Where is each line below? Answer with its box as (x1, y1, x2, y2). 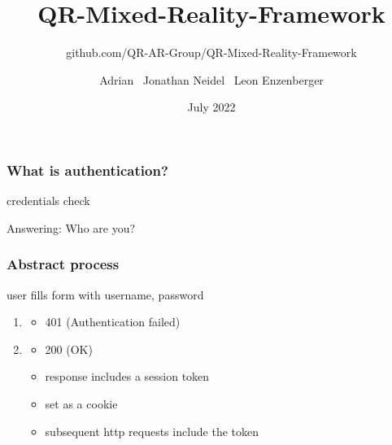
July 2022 (187, 98, 236, 116)
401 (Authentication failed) (45, 313, 181, 330)
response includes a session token (45, 368, 210, 385)
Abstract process (7, 254, 120, 274)
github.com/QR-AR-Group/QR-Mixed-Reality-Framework (66, 44, 357, 61)
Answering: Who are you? (7, 219, 136, 236)
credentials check (7, 192, 90, 209)
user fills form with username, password (7, 286, 204, 303)
